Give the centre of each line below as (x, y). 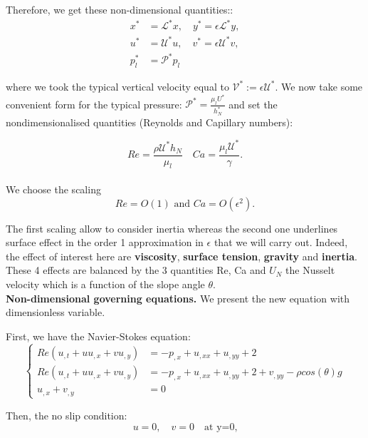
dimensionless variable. (56, 312)
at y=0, (221, 427)
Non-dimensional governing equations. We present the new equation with (178, 298)
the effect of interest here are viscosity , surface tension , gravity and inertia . (182, 256)
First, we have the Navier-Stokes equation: (98, 336)
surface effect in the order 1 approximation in (105, 242)
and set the (253, 104)
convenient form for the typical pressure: (94, 104)
